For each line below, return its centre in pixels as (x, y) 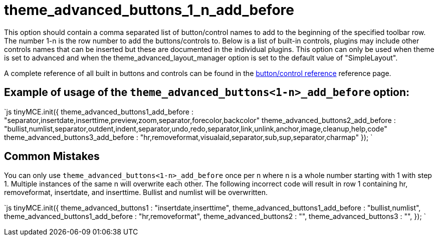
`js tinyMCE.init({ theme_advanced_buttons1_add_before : (99, 111)
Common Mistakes (52, 156)
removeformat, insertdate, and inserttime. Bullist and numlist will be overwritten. (136, 192)
